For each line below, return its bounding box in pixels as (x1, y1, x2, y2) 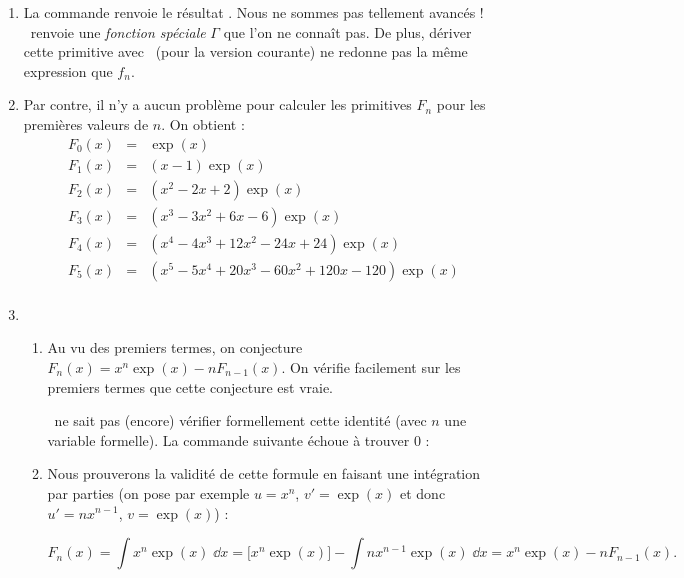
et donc (400, 482, 446, 503)
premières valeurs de (23, 113, 149, 134)
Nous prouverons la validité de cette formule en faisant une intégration (47, 463, 481, 484)
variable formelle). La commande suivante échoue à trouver (47, 429, 410, 450)
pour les (436, 94, 486, 115)
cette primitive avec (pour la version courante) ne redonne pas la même (23, 41, 468, 62)
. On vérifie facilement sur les (281, 356, 461, 377)
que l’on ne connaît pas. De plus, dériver (223, 21, 472, 42)
